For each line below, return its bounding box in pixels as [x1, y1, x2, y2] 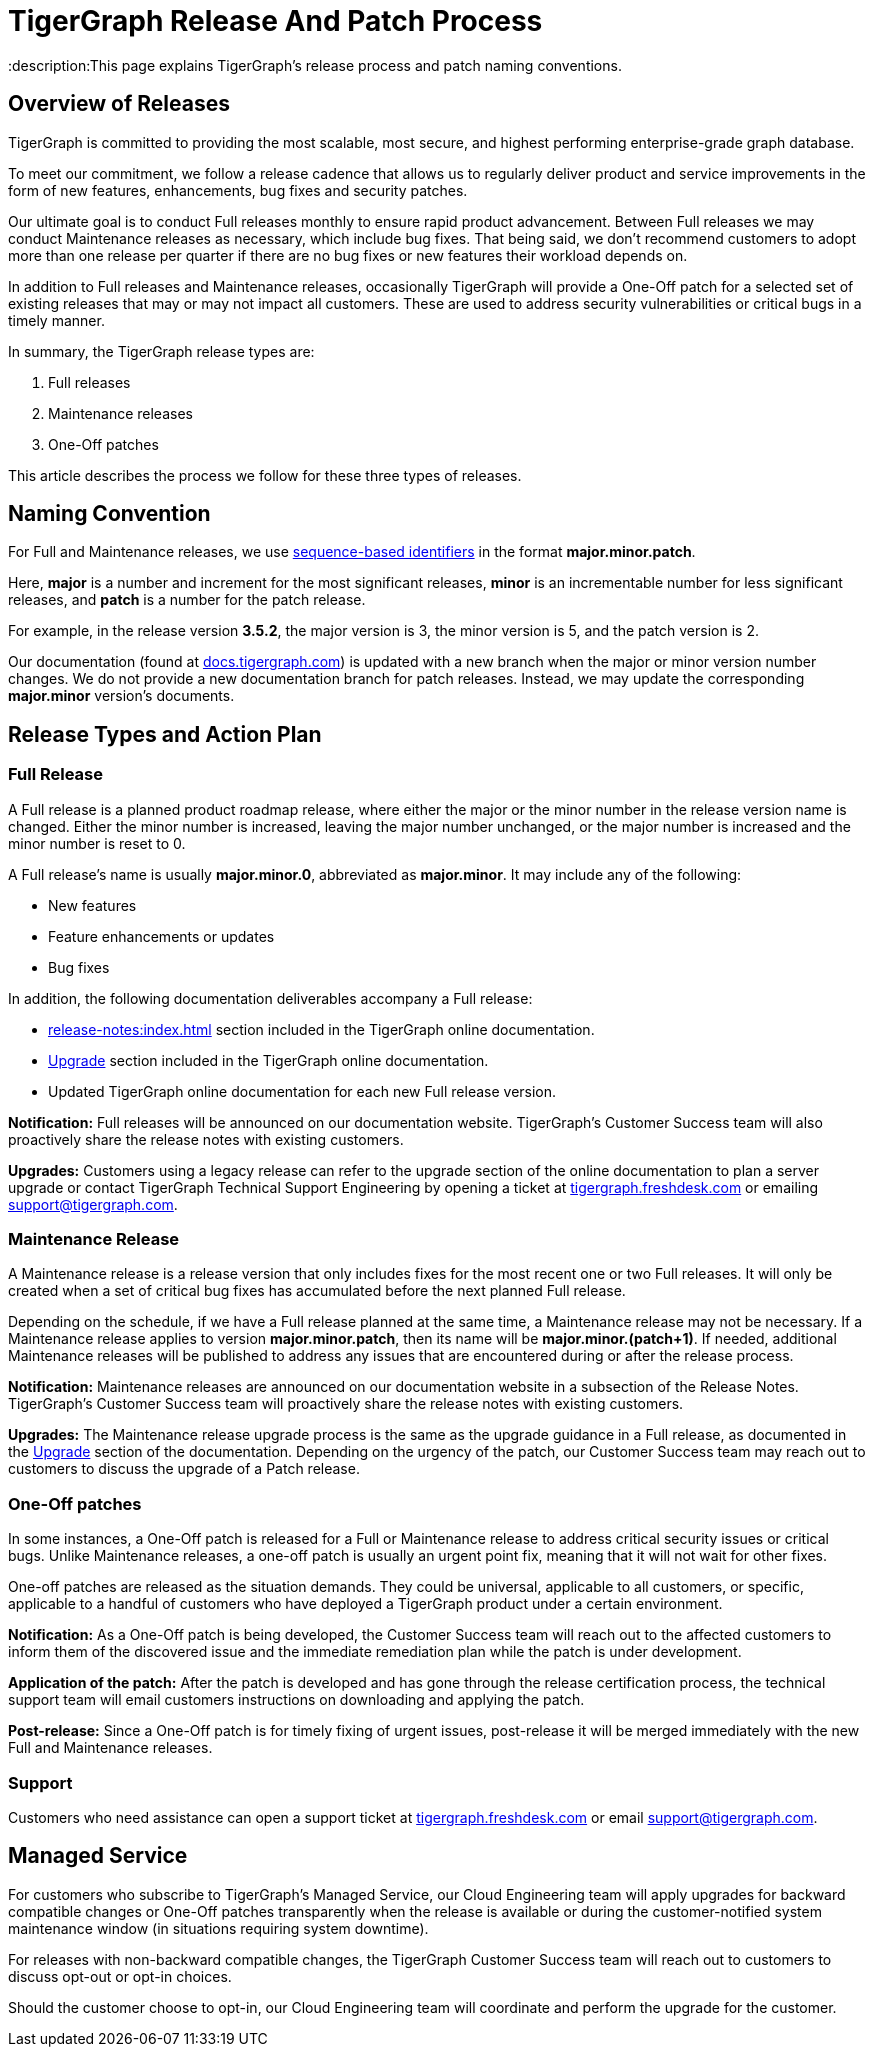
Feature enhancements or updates [48, 927, 275, 945]
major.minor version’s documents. [8, 687, 235, 705]
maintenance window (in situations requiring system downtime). [8, 1919, 429, 1937]
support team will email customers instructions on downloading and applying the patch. [8, 1691, 585, 1709]
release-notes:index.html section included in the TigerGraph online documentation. [48, 1020, 595, 1038]
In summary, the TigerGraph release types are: [8, 342, 315, 360]
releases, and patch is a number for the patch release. [8, 591, 366, 609]
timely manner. [8, 311, 105, 329]
